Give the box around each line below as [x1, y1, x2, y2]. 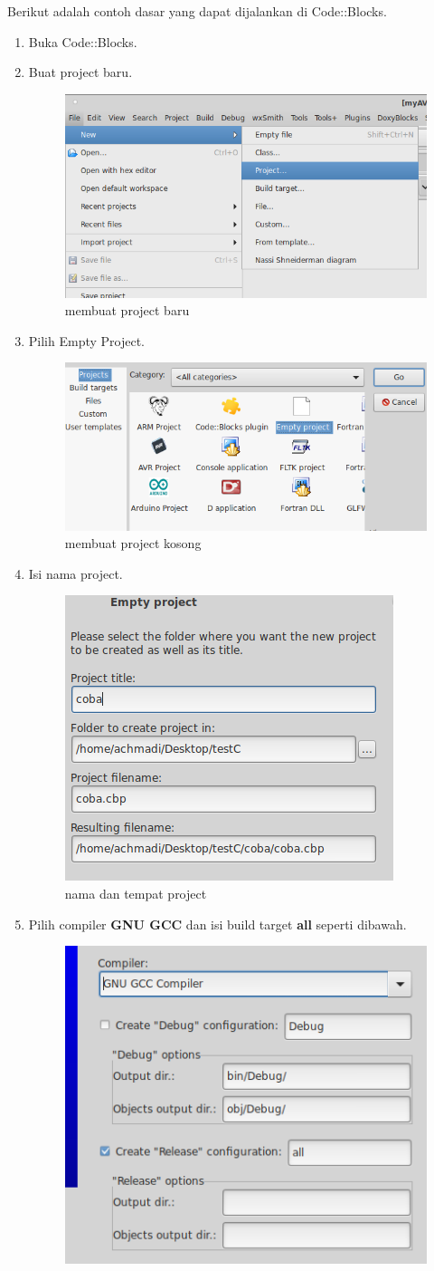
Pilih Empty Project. [28, 331, 146, 350]
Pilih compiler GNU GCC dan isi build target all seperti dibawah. [28, 914, 407, 933]
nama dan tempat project [64, 884, 207, 903]
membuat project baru [64, 301, 190, 320]
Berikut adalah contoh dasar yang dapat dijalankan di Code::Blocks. [7, 2, 387, 20]
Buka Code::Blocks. [28, 32, 137, 51]
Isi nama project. [28, 563, 123, 583]
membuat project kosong [64, 534, 202, 553]
